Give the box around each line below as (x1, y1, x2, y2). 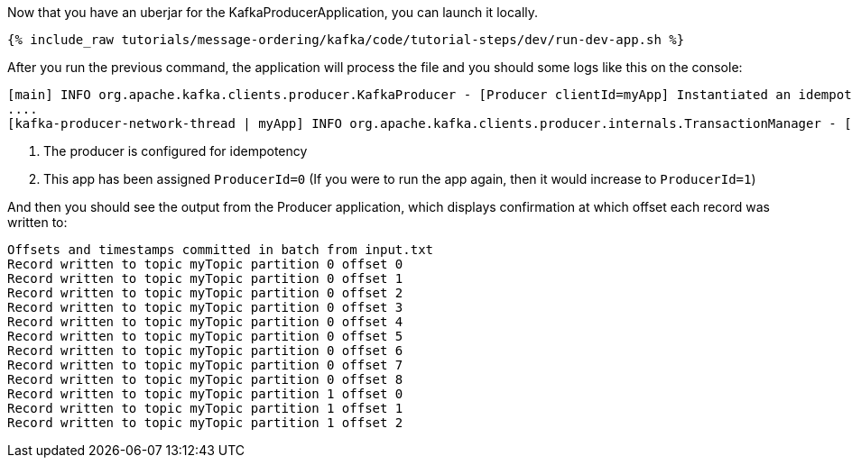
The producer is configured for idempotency (43, 143, 308, 159)
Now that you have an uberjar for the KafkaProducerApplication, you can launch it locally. (7, 5, 539, 20)
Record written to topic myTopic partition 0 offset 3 (7, 300, 403, 315)
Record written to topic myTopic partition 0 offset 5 (7, 329, 403, 343)
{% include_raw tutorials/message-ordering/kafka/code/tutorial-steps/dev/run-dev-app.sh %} (7, 32, 685, 47)
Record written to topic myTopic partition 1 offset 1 (7, 401, 403, 415)
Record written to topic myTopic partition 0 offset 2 (7, 286, 403, 300)
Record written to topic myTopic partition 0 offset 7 (7, 358, 403, 372)
